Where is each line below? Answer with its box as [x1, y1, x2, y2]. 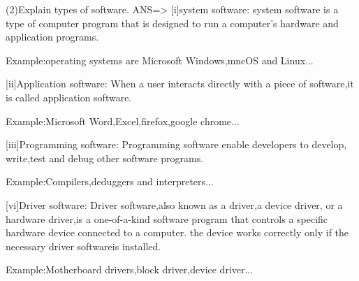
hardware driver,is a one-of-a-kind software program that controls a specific [6, 211, 328, 226]
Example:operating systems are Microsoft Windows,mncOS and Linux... [6, 52, 314, 67]
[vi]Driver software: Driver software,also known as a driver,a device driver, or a [6, 197, 343, 212]
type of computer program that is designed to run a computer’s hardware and [6, 15, 339, 30]
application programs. [6, 29, 99, 44]
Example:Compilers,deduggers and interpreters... [6, 174, 214, 189]
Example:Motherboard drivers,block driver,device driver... [6, 262, 254, 277]
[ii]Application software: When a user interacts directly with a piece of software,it [6, 76, 354, 91]
